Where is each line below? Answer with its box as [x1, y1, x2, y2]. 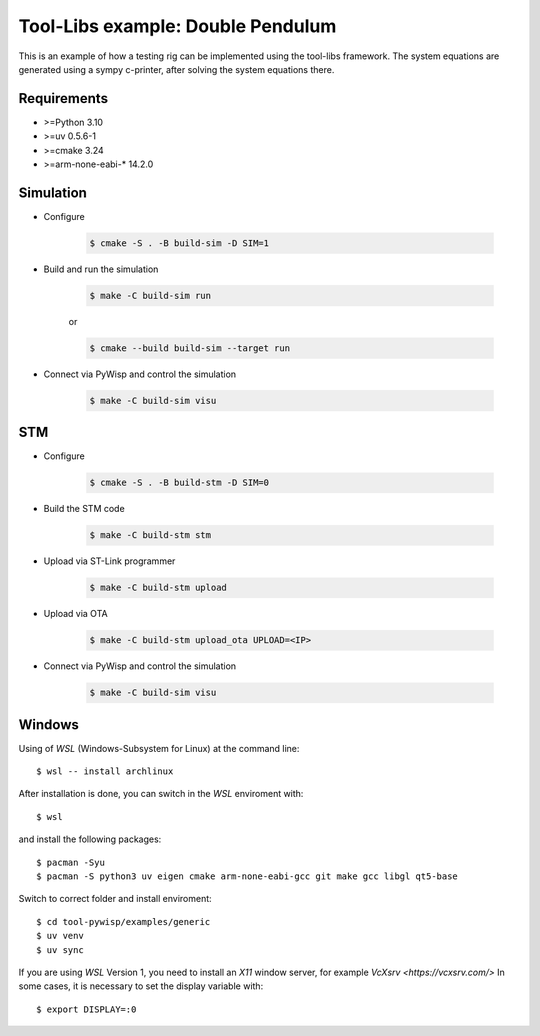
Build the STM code [43, 503, 125, 515]
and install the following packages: [18, 833, 162, 845]
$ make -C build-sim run [89, 290, 212, 301]
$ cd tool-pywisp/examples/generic [36, 916, 211, 927]
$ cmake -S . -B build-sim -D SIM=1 [89, 237, 270, 249]
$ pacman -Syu [36, 856, 105, 868]
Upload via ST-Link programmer [43, 555, 176, 567]
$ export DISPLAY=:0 [36, 1003, 137, 1015]
